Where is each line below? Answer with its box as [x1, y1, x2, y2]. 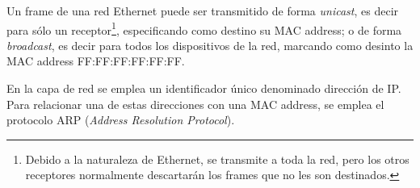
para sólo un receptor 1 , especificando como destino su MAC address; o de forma [6, 19, 402, 38]
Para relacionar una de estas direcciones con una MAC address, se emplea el [6, 95, 384, 112]
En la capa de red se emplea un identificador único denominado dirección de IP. [6, 80, 401, 97]
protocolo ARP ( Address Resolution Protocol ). [6, 111, 235, 128]
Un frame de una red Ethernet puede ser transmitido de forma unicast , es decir [6, 2, 399, 19]
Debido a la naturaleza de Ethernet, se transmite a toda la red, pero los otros [25, 150, 409, 167]
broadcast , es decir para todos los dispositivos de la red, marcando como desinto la [6, 36, 414, 53]
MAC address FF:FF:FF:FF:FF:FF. [6, 52, 185, 69]
